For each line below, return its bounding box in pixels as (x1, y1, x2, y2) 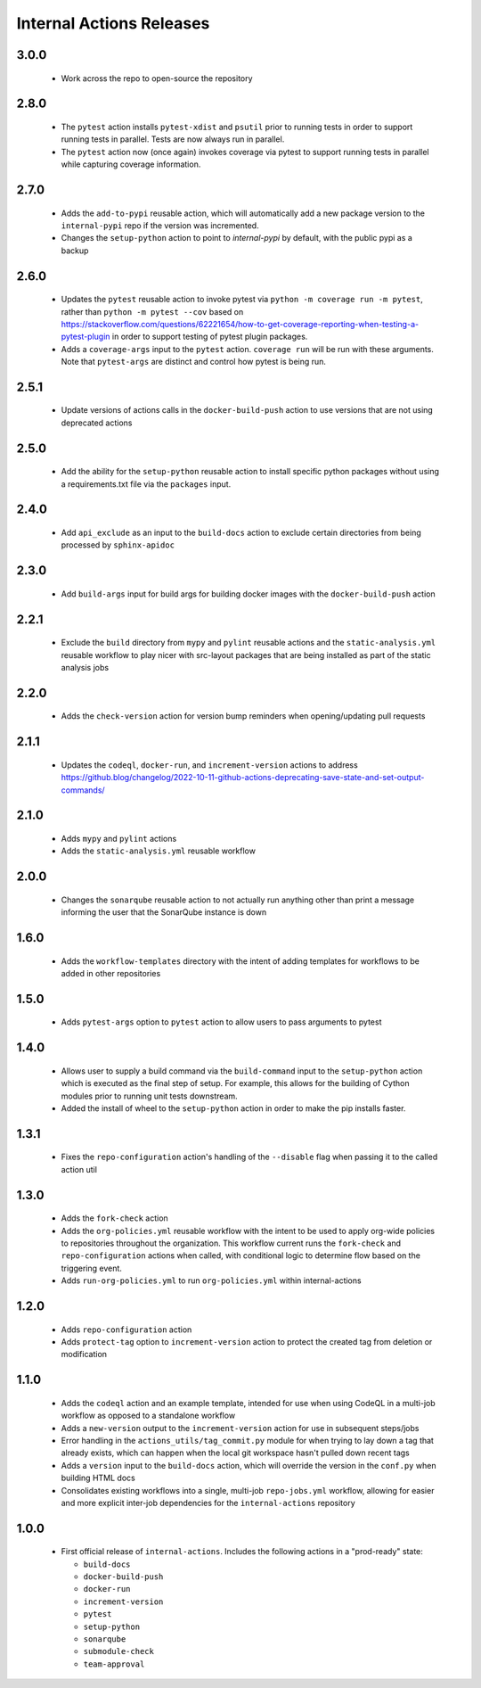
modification (61, 1349, 107, 1360)
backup (61, 245, 89, 256)
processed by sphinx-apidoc (61, 539, 175, 550)
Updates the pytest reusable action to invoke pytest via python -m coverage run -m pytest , (61, 294, 423, 305)
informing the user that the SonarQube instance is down (61, 907, 267, 918)
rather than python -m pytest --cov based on (61, 306, 244, 317)
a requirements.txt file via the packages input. (61, 478, 232, 490)
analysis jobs (61, 663, 110, 673)
